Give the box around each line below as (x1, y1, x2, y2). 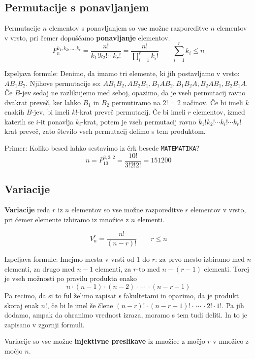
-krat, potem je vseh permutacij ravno (81, 116, 196, 126)
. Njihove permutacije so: (26, 78, 101, 88)
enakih (4, 107, 25, 117)
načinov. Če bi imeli (183, 97, 243, 107)
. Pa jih (222, 300, 244, 310)
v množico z (213, 336, 249, 346)
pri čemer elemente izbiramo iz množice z (4, 214, 129, 224)
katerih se (4, 116, 34, 126)
